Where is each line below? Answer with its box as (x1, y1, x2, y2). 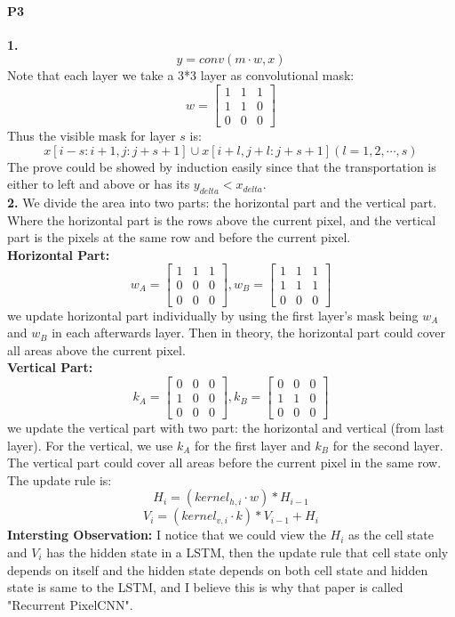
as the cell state (348, 525, 434, 544)
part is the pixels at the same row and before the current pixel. (7, 228, 351, 247)
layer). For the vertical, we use (7, 435, 173, 454)
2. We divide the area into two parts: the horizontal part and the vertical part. (7, 193, 437, 212)
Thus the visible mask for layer (7, 126, 176, 145)
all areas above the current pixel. (7, 340, 186, 359)
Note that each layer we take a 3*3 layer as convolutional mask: (7, 66, 355, 85)
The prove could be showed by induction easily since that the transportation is (7, 157, 436, 175)
